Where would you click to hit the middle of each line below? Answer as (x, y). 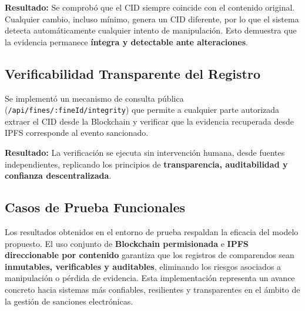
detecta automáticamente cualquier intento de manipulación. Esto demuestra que (151, 30)
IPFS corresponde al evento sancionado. (77, 133)
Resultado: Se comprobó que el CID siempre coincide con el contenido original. (150, 7)
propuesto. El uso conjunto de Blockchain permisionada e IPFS (127, 243)
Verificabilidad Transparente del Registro (133, 73)
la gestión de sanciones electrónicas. (69, 301)
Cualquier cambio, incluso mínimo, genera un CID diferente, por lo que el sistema (152, 19)
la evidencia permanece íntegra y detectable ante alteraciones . (126, 41)
